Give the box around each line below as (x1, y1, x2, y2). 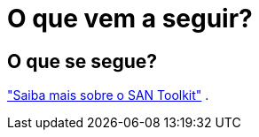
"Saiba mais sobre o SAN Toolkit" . (7, 88, 209, 103)
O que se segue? (7, 49, 158, 72)
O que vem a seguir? (7, 4, 253, 34)
